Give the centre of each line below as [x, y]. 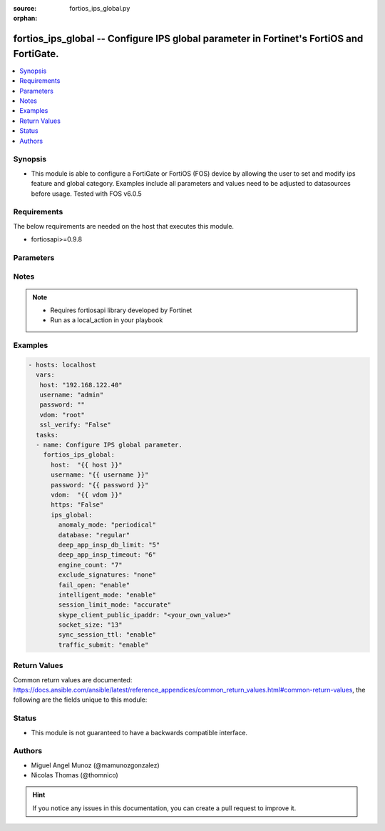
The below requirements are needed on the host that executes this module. [124, 226]
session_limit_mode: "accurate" [114, 605]
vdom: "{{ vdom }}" [87, 495]
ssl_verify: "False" [76, 425]
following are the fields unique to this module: [80, 700]
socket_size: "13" [90, 625]
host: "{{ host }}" [87, 465]
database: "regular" [94, 535]
